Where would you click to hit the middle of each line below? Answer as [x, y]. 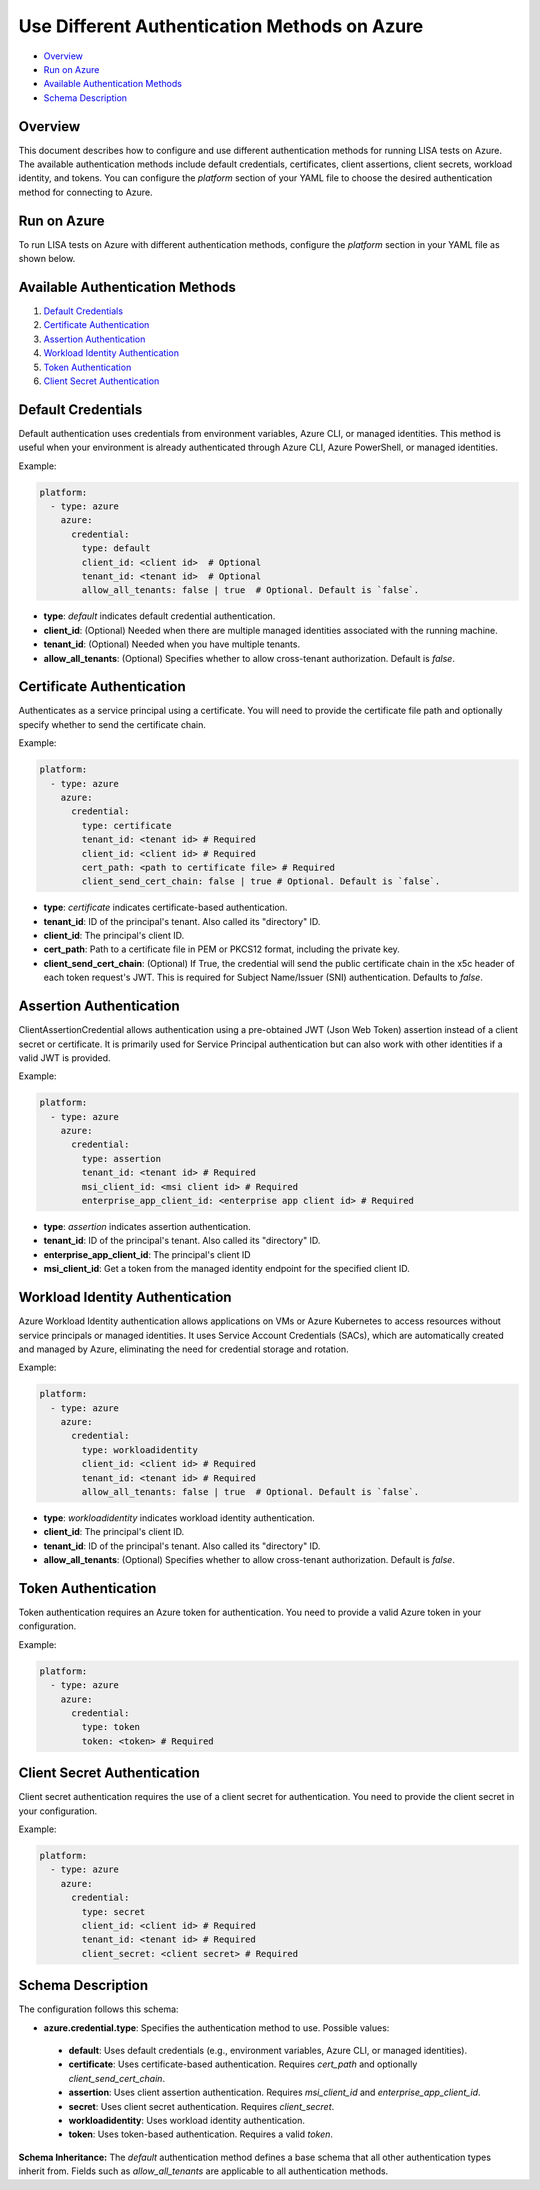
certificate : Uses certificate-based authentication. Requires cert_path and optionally [243, 2064]
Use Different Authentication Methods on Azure [221, 26]
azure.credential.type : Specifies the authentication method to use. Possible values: [216, 2027]
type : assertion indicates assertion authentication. [147, 1227]
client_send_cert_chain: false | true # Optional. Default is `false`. [261, 881]
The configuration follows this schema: [98, 2009]
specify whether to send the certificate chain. [112, 724]
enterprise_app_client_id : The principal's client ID [147, 1254]
